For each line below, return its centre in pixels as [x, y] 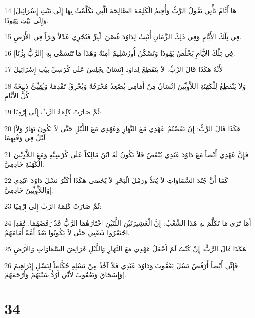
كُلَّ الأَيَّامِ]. [19, 95]
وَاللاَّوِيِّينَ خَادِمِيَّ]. [29, 190]
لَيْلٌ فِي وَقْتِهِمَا [25, 138]
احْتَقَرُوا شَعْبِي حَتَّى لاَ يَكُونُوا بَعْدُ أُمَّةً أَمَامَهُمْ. [67, 232]
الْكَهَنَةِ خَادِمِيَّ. [24, 164]
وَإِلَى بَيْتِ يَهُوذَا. [26, 20]
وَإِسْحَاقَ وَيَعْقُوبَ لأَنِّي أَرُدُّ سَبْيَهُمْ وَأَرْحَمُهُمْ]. [65, 275]
